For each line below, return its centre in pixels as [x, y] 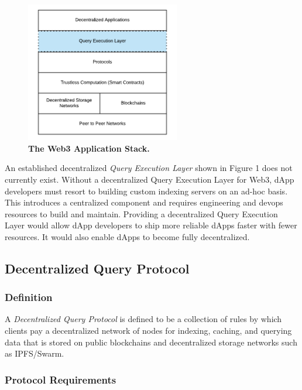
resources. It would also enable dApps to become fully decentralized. [127, 236]
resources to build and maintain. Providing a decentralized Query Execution [141, 213]
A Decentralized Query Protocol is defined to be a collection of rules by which [143, 319]
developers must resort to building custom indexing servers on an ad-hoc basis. [146, 191]
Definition [29, 297]
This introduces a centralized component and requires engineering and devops [144, 202]
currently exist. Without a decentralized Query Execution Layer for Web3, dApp [150, 179]
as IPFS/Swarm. [35, 353]
